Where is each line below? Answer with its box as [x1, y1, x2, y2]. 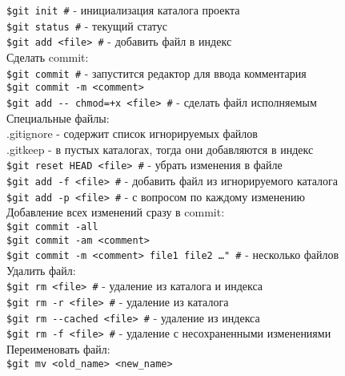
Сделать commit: [6, 48, 89, 65]
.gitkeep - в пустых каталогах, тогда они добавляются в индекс [6, 140, 314, 157]
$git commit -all [6, 220, 98, 232]
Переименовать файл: [6, 341, 110, 358]
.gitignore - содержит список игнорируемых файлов [6, 125, 258, 142]
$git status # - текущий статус [6, 17, 167, 34]
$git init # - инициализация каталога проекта [6, 2, 240, 18]
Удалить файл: [6, 261, 76, 278]
